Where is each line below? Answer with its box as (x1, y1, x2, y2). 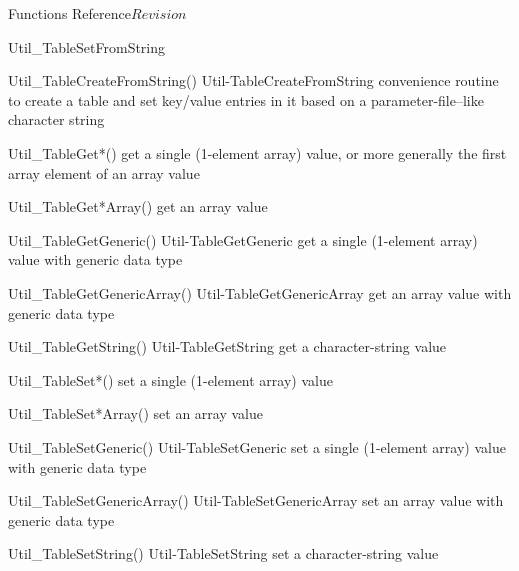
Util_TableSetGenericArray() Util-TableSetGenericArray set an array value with (8, 490, 504, 511)
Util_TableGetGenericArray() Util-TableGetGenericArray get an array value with (8, 282, 512, 303)
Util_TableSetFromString (8, 36, 166, 57)
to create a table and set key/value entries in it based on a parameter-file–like (8, 89, 484, 110)
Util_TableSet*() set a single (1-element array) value (8, 369, 333, 390)
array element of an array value (8, 162, 200, 183)
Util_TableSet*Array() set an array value (8, 403, 263, 424)
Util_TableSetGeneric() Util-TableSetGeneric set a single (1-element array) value (8, 436, 506, 457)
